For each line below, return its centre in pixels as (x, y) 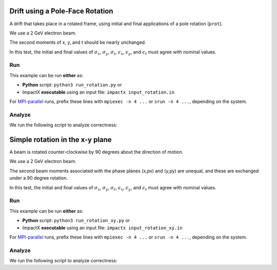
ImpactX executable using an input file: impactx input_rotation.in (98, 92)
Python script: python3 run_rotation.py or (72, 85)
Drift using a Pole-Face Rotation (61, 11)
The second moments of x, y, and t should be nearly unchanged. (78, 42)
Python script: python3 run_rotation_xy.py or (76, 221)
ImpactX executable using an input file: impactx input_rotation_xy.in (103, 228)
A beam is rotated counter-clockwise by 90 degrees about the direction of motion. (96, 152)
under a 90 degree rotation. (38, 178)
